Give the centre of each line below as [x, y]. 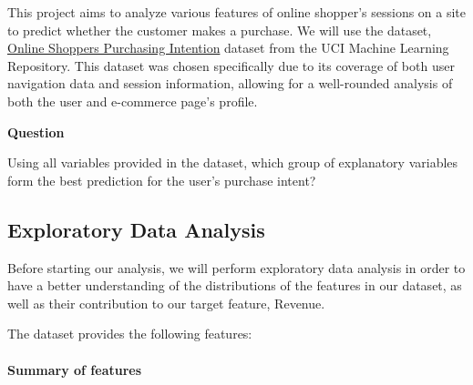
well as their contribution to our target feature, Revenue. [166, 303]
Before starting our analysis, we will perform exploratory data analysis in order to [236, 267]
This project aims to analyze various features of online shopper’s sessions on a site [237, 12]
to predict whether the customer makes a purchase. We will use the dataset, [220, 30]
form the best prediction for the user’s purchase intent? [162, 180]
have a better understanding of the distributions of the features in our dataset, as [235, 285]
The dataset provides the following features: [130, 334]
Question [36, 132]
